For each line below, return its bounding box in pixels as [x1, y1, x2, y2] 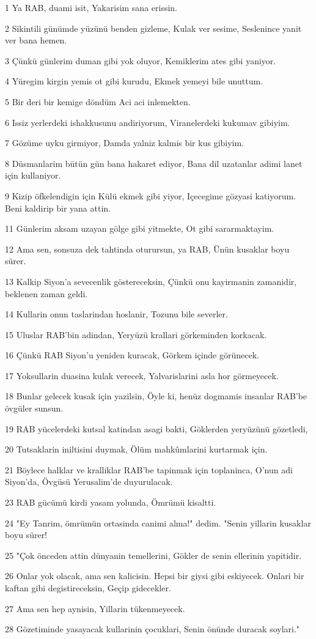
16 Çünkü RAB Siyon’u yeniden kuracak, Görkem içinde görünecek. [5, 349, 259, 361]
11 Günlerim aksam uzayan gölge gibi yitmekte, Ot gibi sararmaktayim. [5, 222, 274, 235]
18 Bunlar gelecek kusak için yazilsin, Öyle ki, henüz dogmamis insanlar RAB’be [5, 390, 307, 402]
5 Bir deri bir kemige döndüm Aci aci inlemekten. [5, 95, 191, 108]
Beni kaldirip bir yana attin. [5, 201, 111, 214]
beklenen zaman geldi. [5, 287, 88, 300]
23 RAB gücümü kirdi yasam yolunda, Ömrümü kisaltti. [5, 496, 216, 509]
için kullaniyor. [5, 169, 61, 182]
